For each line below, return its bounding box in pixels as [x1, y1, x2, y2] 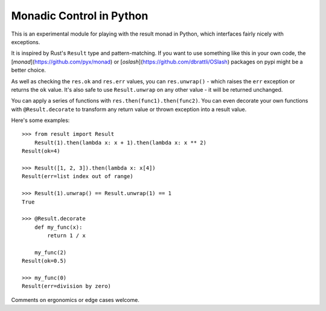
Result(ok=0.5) [22, 257, 67, 265]
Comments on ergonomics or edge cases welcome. [11, 296, 140, 303]
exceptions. [11, 38, 40, 45]
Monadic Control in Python [11, 9, 149, 22]
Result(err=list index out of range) [22, 173, 134, 180]
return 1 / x [47, 232, 86, 239]
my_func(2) [34, 249, 67, 256]
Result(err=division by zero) [22, 283, 112, 290]
